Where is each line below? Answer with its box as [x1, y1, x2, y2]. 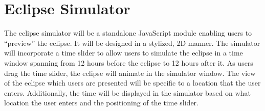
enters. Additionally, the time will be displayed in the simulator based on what [4, 87, 251, 98]
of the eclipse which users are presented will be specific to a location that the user [4, 77, 261, 88]
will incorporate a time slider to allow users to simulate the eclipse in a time [4, 47, 243, 58]
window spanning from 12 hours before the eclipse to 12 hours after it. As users [4, 57, 253, 68]
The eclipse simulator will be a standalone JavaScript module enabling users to [4, 27, 252, 38]
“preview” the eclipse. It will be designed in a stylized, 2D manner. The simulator [4, 37, 260, 48]
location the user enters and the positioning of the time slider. [4, 97, 198, 108]
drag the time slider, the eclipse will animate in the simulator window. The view [4, 67, 256, 78]
